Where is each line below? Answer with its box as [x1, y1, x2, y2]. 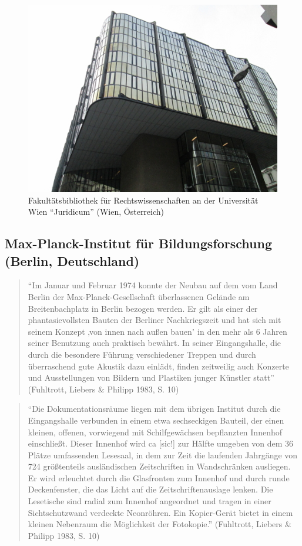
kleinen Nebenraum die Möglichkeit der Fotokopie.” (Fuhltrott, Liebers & [28, 518, 291, 530]
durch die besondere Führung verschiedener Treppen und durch [28, 348, 256, 360]
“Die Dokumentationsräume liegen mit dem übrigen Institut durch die [28, 402, 281, 415]
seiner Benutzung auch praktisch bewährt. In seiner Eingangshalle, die [28, 337, 281, 349]
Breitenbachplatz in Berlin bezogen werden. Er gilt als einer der [28, 302, 258, 314]
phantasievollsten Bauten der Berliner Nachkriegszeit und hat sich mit [28, 314, 281, 326]
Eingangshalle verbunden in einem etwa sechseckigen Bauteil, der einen [28, 414, 284, 426]
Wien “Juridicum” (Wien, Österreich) [28, 205, 165, 218]
